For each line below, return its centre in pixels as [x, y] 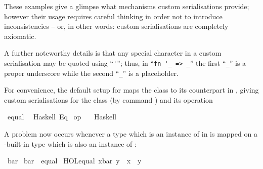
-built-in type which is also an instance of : [70, 143]
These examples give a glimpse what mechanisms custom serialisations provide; [127, 6]
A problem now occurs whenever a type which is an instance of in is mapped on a [131, 134]
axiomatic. [20, 36]
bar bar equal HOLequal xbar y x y [74, 161]
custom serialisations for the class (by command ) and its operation [108, 99]
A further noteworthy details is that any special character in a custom [113, 53]
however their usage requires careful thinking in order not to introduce [113, 16]
